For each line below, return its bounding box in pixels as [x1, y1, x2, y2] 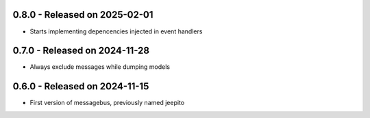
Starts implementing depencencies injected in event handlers [29, 27, 203, 35]
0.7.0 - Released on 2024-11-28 [12, 45, 150, 57]
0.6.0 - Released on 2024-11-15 [12, 80, 149, 92]
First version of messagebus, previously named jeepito [29, 99, 185, 107]
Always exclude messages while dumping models [29, 63, 171, 71]
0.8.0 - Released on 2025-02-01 [12, 9, 153, 20]
